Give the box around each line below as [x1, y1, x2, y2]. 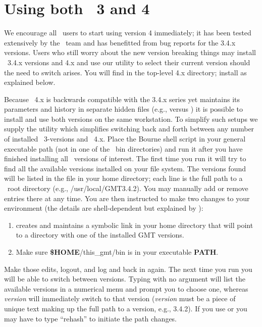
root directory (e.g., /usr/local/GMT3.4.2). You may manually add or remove [7, 183, 248, 194]
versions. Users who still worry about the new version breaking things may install [4, 47, 256, 58]
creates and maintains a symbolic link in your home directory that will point [16, 219, 253, 230]
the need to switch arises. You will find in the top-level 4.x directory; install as [4, 67, 247, 77]
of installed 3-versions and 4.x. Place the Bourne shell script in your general [4, 133, 246, 144]
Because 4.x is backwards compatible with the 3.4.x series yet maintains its [4, 94, 240, 104]
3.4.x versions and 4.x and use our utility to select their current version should [7, 57, 250, 67]
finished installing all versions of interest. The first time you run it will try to [4, 153, 246, 164]
